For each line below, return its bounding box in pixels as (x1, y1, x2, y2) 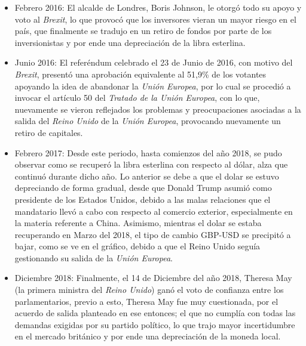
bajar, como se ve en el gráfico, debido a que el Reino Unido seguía (14, 240, 261, 252)
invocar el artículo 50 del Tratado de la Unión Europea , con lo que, (14, 91, 260, 104)
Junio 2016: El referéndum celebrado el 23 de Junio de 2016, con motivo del (14, 56, 293, 69)
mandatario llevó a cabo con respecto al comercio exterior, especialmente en (14, 205, 293, 217)
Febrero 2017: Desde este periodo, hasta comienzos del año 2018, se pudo (14, 146, 282, 159)
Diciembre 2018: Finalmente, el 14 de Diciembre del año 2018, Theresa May (14, 271, 292, 284)
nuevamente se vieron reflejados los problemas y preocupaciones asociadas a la (14, 103, 301, 115)
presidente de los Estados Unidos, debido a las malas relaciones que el (14, 193, 271, 205)
